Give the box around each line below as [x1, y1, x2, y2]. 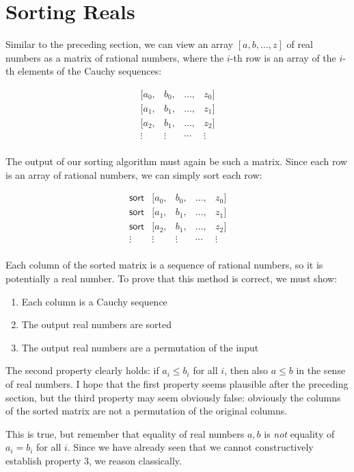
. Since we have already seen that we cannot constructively [67, 440, 314, 454]
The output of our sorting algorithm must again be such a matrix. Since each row [5, 154, 348, 169]
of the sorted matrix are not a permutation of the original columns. [5, 403, 288, 418]
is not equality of [264, 426, 335, 440]
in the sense [296, 363, 346, 377]
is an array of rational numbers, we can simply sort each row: [5, 167, 262, 182]
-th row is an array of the [230, 50, 336, 64]
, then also [224, 363, 269, 377]
